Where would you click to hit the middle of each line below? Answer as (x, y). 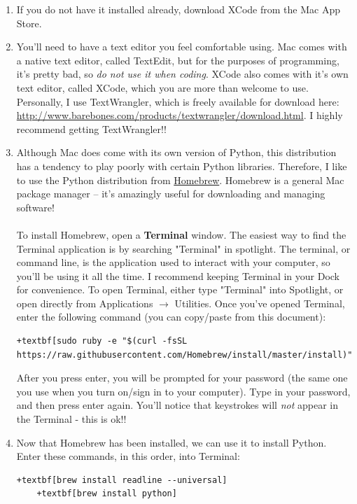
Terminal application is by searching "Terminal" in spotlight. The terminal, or (183, 248)
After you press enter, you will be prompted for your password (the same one (182, 378)
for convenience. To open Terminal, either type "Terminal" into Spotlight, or (180, 289)
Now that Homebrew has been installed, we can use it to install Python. (171, 442)
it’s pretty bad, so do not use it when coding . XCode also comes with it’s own (182, 74)
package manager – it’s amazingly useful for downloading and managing (171, 194)
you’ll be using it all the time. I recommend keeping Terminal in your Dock (178, 275)
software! (35, 207)
